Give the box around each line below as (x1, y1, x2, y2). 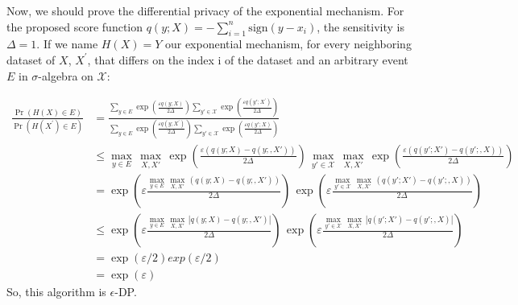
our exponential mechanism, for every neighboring (164, 35, 412, 52)
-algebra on (38, 67, 93, 84)
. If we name (36, 35, 98, 52)
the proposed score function (6, 18, 143, 35)
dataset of (6, 51, 56, 68)
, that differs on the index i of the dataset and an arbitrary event (87, 51, 408, 68)
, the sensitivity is (317, 18, 404, 35)
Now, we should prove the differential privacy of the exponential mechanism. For (6, 2, 404, 19)
